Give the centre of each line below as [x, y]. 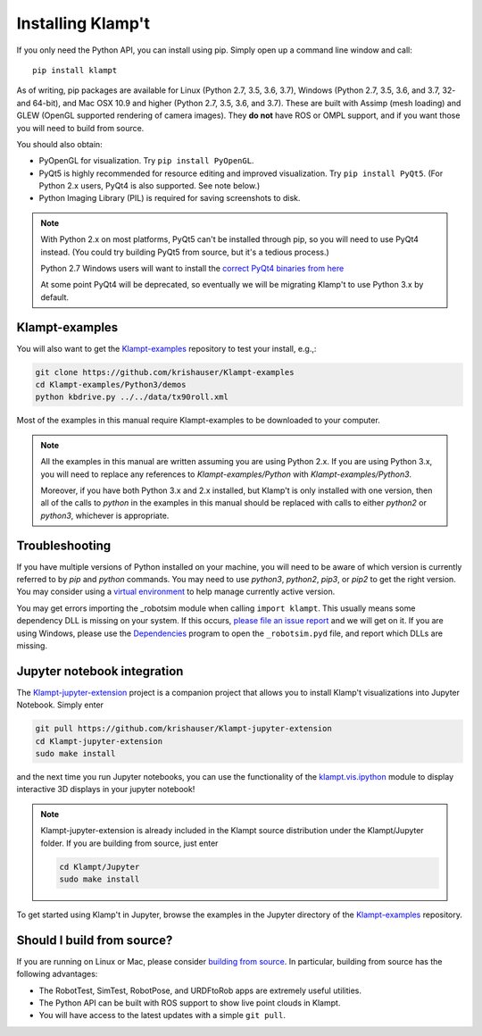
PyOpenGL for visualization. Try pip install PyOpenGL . [146, 161]
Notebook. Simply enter [60, 705]
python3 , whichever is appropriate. [105, 515]
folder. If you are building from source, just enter [129, 843]
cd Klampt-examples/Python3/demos [111, 385]
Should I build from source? [95, 940]
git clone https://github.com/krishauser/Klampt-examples [165, 372]
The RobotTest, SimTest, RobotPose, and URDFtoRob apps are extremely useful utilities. [200, 990]
